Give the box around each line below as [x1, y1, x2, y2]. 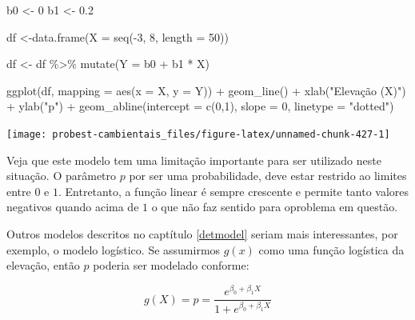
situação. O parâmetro [6, 167, 117, 184]
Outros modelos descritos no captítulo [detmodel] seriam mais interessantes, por [6, 226, 398, 242]
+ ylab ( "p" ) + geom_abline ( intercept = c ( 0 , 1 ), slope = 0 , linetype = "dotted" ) [6, 98, 394, 114]
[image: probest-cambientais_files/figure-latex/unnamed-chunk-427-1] [6, 128, 390, 140]
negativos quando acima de [6, 198, 139, 215]
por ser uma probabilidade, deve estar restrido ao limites [129, 167, 407, 184]
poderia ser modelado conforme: [93, 257, 249, 274]
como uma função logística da [258, 241, 405, 258]
